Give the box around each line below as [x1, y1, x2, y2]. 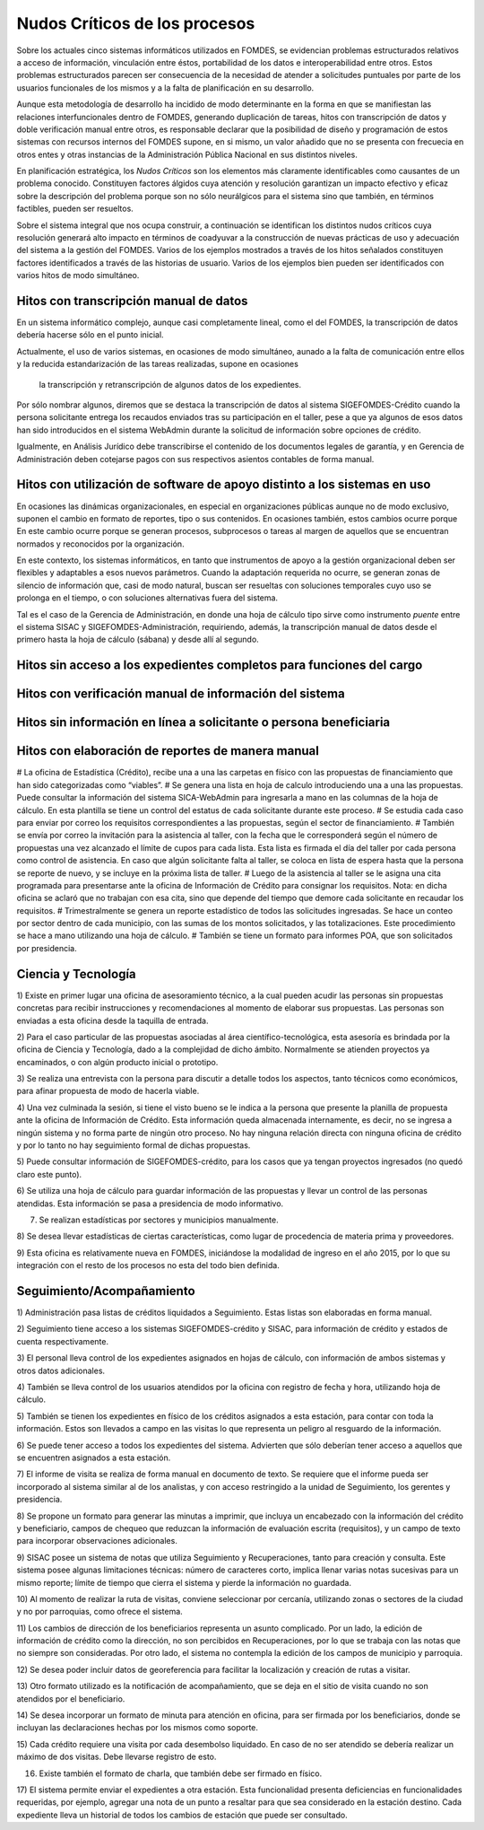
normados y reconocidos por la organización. [16, 538, 185, 549]
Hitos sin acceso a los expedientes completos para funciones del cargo [16, 658, 423, 673]
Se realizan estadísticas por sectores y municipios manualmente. [39, 1214, 280, 1225]
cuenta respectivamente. [16, 1335, 109, 1346]
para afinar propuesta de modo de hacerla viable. [16, 1086, 200, 1097]
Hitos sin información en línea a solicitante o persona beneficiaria [16, 714, 391, 731]
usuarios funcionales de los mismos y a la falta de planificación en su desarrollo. [16, 82, 315, 93]
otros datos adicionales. [16, 1365, 106, 1376]
